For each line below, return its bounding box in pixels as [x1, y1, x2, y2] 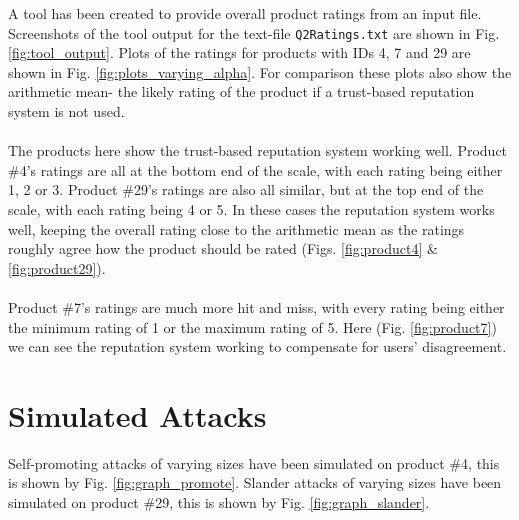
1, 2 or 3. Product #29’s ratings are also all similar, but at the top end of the [8, 179, 484, 200]
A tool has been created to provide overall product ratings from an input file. [8, 3, 482, 23]
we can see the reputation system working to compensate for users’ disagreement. [8, 336, 507, 357]
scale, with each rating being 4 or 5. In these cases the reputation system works [8, 199, 495, 219]
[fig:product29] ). [8, 257, 106, 278]
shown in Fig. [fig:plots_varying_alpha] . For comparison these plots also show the [8, 61, 512, 82]
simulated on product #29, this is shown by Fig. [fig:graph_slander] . [8, 492, 430, 513]
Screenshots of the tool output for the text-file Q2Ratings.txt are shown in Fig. [8, 22, 500, 43]
